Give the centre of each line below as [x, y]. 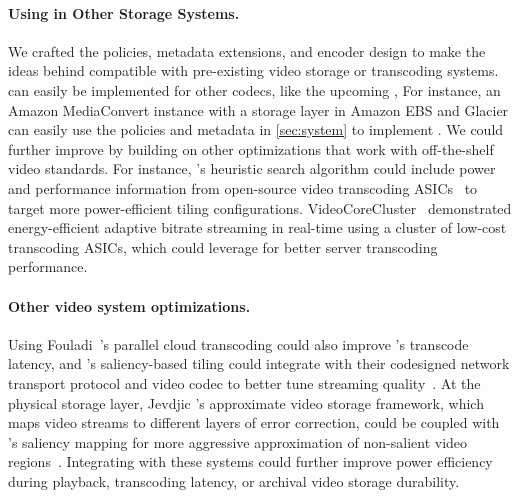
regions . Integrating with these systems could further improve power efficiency [250, 461]
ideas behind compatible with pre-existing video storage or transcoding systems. [253, 70]
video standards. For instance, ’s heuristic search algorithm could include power [252, 168]
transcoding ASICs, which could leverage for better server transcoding [223, 246]
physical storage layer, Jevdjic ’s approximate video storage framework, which [246, 402]
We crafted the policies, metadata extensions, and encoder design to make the [247, 50]
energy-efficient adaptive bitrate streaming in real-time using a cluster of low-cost [257, 227]
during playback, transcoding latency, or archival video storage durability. [234, 480]
